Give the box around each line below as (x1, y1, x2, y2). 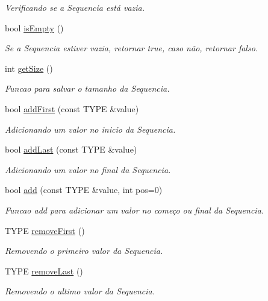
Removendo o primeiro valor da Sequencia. (5, 244, 163, 257)
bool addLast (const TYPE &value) (5, 143, 137, 156)
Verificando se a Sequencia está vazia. (5, 1, 145, 13)
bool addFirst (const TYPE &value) (5, 102, 139, 115)
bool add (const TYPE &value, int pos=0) (5, 183, 163, 196)
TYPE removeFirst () (5, 224, 85, 236)
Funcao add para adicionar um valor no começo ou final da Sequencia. (5, 203, 264, 216)
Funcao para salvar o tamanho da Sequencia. (5, 82, 170, 95)
